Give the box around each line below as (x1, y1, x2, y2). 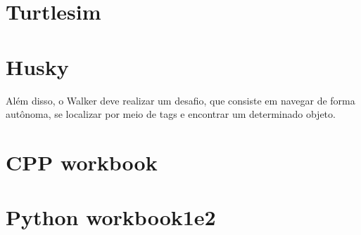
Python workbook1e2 (6, 203, 216, 231)
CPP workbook (6, 147, 158, 176)
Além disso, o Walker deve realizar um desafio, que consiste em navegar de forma (6, 93, 355, 107)
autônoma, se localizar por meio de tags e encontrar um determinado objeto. (6, 107, 336, 121)
